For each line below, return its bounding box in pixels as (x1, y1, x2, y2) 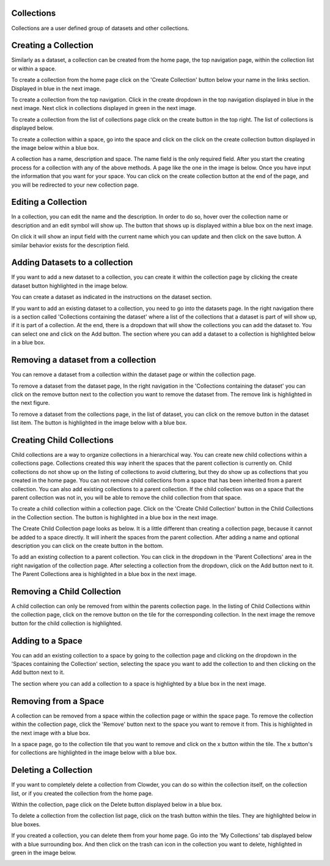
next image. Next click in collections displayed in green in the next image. (11, 105, 197, 112)
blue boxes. (11, 820, 41, 828)
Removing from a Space (11, 696, 105, 706)
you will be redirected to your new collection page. (11, 181, 139, 188)
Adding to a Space (11, 635, 82, 646)
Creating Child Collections (11, 435, 114, 445)
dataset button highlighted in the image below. (11, 282, 128, 289)
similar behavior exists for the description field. (11, 242, 130, 249)
